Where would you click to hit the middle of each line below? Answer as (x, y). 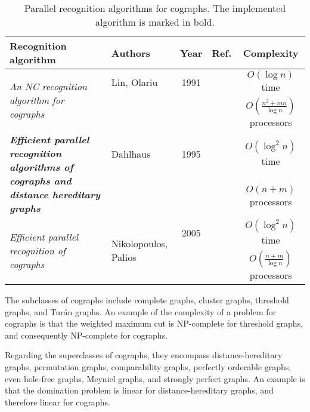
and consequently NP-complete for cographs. (86, 335)
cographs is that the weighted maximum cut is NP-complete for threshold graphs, (154, 323)
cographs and (41, 181)
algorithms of (41, 167)
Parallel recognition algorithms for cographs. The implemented (155, 8)
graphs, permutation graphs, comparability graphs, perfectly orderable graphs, (148, 366)
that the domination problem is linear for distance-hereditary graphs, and (139, 390)
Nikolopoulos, (139, 243)
